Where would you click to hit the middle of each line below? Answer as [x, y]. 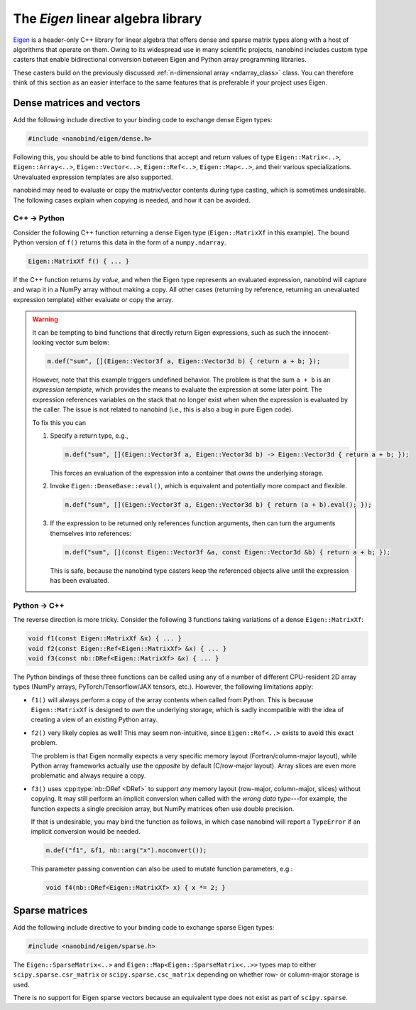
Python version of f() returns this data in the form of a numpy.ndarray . [120, 242]
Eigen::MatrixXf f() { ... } [79, 262]
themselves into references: [91, 533]
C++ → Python [39, 218]
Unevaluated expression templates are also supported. [93, 177]
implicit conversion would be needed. [86, 832]
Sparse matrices [50, 910]
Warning [45, 319]
